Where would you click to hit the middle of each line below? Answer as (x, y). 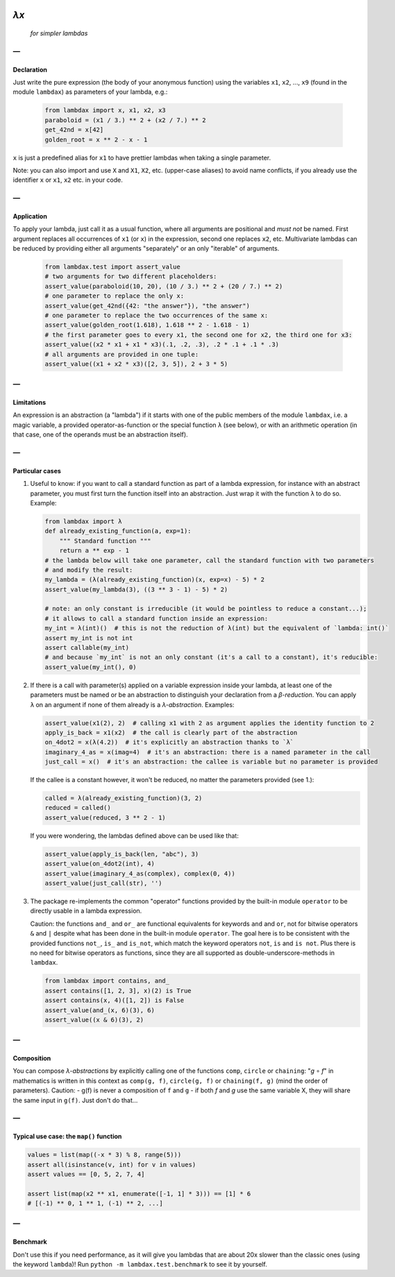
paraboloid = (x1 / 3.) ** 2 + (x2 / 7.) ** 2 (125, 120)
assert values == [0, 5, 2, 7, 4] (86, 1174)
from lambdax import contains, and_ (107, 981)
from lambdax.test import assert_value (112, 267)
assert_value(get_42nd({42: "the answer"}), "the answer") (147, 306)
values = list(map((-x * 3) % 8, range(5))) (104, 1155)
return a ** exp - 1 (94, 551)
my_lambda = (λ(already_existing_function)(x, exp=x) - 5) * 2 (155, 580)
